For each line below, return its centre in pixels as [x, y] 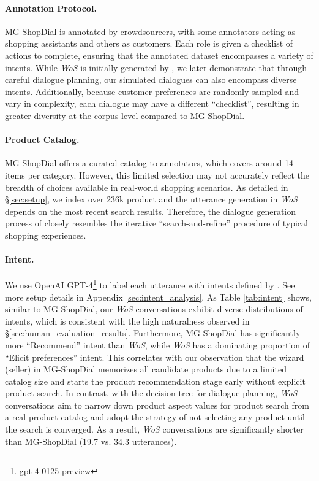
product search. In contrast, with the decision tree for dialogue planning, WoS [151, 393]
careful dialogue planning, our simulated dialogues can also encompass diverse [151, 79]
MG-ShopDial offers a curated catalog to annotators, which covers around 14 [149, 163]
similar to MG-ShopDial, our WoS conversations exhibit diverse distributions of [154, 309]
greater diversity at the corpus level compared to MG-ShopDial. [125, 115]
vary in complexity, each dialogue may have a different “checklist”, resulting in [152, 103]
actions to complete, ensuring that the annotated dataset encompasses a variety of [159, 55]
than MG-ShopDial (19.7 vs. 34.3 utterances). [91, 441]
